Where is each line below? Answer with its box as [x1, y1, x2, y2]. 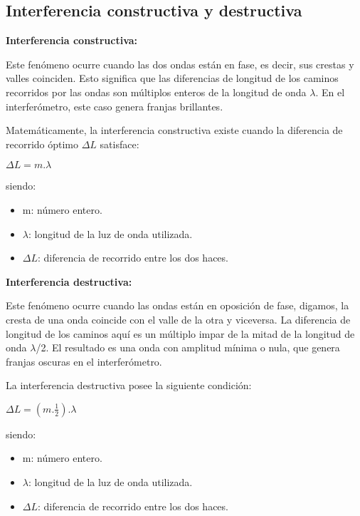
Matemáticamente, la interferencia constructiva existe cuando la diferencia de [6, 123, 343, 138]
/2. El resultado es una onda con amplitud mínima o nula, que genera [36, 340, 340, 355]
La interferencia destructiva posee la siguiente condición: [6, 378, 252, 393]
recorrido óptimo [6, 136, 79, 151]
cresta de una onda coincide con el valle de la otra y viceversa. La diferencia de [6, 311, 351, 326]
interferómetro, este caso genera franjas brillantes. [6, 98, 223, 113]
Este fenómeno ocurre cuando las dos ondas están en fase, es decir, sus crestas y [6, 56, 354, 71]
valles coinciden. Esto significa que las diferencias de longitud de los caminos [6, 71, 339, 86]
